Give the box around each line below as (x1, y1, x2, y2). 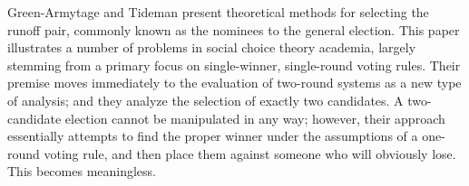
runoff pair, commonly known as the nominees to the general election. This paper (7, 20, 460, 39)
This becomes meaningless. (7, 162, 156, 181)
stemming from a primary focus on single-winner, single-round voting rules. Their (7, 55, 461, 74)
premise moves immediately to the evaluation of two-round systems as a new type (7, 73, 462, 92)
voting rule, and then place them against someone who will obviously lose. (44, 144, 456, 163)
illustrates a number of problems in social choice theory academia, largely (7, 38, 416, 57)
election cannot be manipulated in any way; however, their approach (64, 108, 445, 127)
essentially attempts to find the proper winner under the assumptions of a (7, 126, 418, 145)
